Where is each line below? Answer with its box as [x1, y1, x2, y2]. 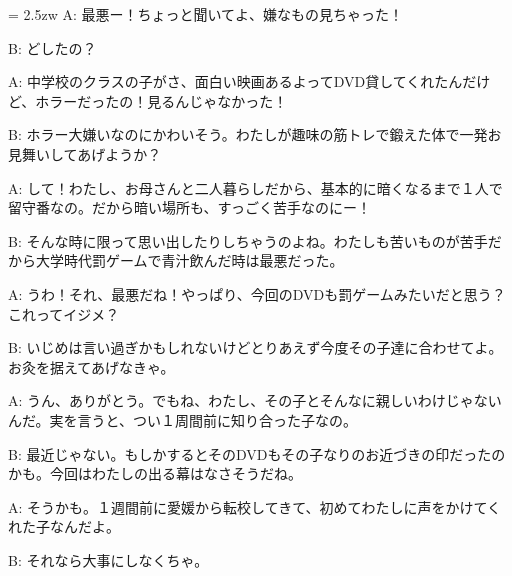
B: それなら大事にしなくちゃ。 [8, 549, 209, 570]
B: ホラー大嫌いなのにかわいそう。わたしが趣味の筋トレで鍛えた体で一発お [8, 124, 502, 145]
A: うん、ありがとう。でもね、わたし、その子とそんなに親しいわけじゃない [8, 390, 502, 411]
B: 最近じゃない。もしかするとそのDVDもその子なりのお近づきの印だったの [8, 443, 506, 464]
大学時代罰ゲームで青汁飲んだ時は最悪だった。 [35, 250, 344, 271]
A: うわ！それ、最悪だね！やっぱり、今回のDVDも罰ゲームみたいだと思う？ [8, 283, 506, 304]
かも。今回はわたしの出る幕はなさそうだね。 [8, 463, 302, 484]
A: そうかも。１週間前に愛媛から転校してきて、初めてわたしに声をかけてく [8, 496, 502, 517]
